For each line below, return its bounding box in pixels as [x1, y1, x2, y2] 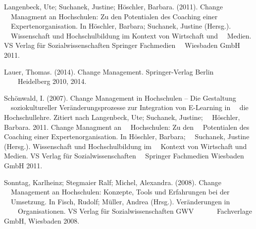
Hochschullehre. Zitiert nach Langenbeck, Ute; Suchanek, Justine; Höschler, [4, 112, 240, 122]
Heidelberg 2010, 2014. [17, 76, 87, 86]
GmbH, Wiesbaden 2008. [4, 215, 80, 226]
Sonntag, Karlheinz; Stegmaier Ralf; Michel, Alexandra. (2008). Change [4, 177, 222, 187]
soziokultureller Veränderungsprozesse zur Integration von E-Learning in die [10, 102, 249, 113]
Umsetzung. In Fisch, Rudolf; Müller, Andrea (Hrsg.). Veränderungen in [10, 196, 230, 206]
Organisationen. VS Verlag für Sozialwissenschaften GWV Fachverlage [17, 206, 252, 216]
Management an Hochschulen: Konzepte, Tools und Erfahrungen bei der [10, 187, 230, 197]
